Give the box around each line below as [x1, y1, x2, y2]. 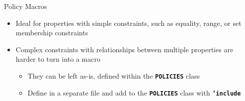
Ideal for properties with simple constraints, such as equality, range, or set [15, 17, 242, 28]
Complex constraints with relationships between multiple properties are [15, 44, 234, 54]
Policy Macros [4, 1, 47, 11]
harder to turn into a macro [15, 54, 100, 64]
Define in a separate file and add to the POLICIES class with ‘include [27, 87, 241, 98]
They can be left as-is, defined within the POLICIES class [27, 70, 200, 81]
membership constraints [15, 27, 88, 38]
